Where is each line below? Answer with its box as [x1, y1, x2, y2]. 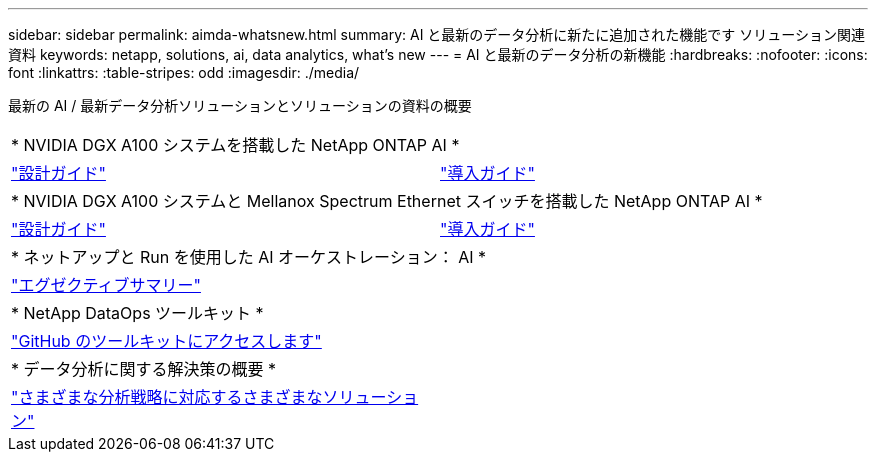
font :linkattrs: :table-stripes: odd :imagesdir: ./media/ [8, 64, 360, 81]
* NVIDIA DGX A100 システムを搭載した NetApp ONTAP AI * [11, 135, 460, 155]
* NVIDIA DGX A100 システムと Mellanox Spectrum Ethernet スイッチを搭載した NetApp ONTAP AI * [11, 191, 763, 211]
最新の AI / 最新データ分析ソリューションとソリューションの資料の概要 [8, 97, 472, 114]
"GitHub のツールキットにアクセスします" [11, 331, 322, 351]
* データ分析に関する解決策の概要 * [11, 359, 277, 379]
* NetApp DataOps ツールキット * [11, 303, 264, 323]
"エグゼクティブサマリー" [11, 275, 201, 295]
